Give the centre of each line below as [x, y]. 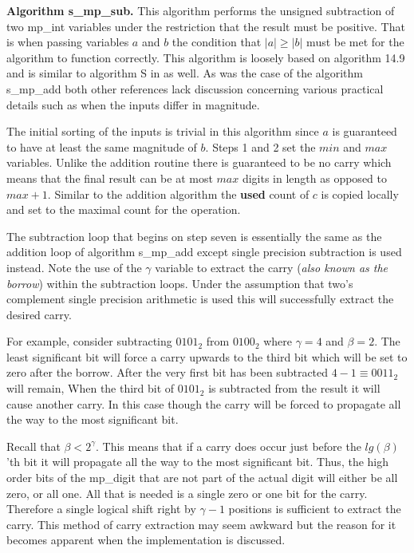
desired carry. [39, 314]
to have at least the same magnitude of [102, 146]
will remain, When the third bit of [91, 388]
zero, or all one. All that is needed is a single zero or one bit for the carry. [187, 493]
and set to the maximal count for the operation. [124, 209]
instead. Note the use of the [74, 267]
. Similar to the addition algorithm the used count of [178, 194]
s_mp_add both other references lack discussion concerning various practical [195, 88]
